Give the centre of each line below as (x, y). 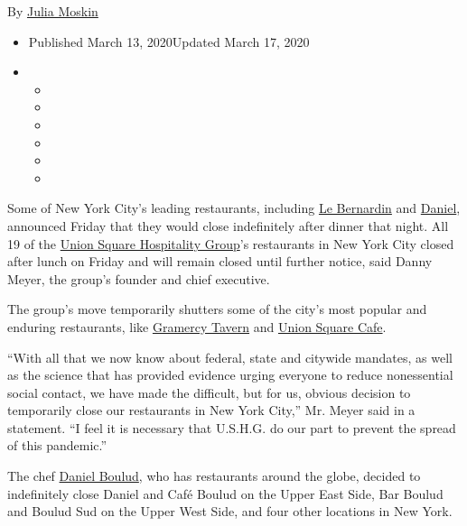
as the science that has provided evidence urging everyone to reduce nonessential (230, 375)
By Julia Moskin (53, 11)
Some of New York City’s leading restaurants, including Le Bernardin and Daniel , (234, 208)
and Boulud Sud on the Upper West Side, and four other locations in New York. (230, 511)
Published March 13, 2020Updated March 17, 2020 (169, 41)
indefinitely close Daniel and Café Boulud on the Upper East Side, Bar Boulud (225, 493)
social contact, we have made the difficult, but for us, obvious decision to (209, 392)
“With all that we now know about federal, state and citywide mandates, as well (230, 357)
